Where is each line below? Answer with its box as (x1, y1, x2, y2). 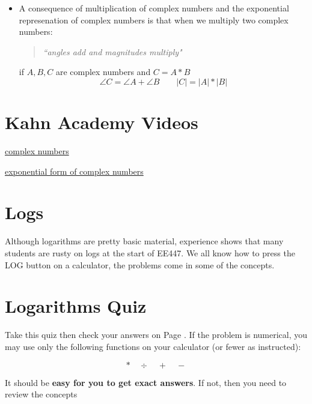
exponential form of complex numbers (5, 164, 144, 177)
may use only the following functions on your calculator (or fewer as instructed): (5, 340, 301, 352)
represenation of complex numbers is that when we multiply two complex (19, 13, 289, 26)
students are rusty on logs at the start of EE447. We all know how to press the (5, 247, 295, 259)
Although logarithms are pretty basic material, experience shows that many (5, 235, 284, 247)
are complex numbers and (55, 65, 151, 78)
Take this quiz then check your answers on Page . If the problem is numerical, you (5, 328, 308, 341)
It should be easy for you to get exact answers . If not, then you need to (5, 376, 287, 388)
